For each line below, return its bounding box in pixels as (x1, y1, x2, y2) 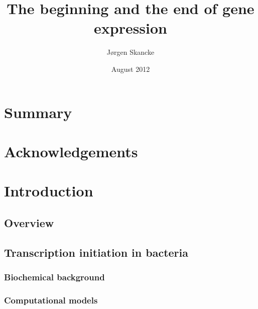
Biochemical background (4, 270, 105, 283)
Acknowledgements (4, 141, 138, 161)
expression (93, 18, 168, 38)
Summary (4, 101, 72, 122)
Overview (4, 215, 54, 230)
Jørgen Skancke (106, 47, 155, 57)
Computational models (4, 293, 98, 306)
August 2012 (111, 63, 150, 74)
